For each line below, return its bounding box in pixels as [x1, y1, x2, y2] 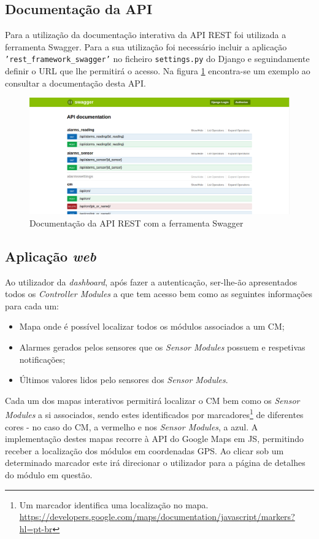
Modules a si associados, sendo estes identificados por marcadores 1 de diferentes [5, 406, 304, 421]
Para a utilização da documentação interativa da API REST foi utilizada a [5, 28, 286, 41]
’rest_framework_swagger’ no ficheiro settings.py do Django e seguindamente [5, 52, 310, 65]
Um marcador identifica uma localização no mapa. [19, 498, 209, 511]
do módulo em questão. [5, 468, 93, 481]
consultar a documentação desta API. [5, 76, 146, 89]
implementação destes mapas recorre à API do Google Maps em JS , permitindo [5, 432, 304, 445]
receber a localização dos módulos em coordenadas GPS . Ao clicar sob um [5, 444, 284, 457]
